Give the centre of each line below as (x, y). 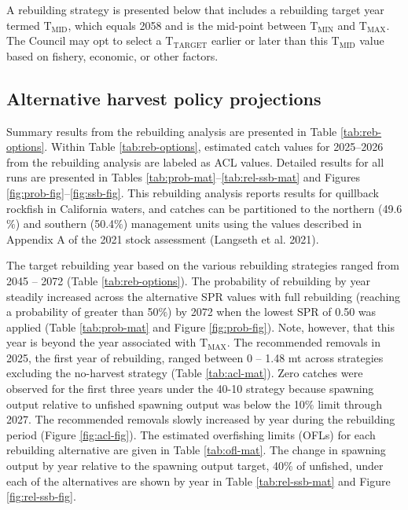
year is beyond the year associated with (101, 342)
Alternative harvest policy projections (164, 98)
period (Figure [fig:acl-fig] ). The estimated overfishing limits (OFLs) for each (191, 434)
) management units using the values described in (242, 224)
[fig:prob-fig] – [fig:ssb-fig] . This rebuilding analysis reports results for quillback (193, 192)
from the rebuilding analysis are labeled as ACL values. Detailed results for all (195, 161)
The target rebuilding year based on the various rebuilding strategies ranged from (203, 265)
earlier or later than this (269, 40)
